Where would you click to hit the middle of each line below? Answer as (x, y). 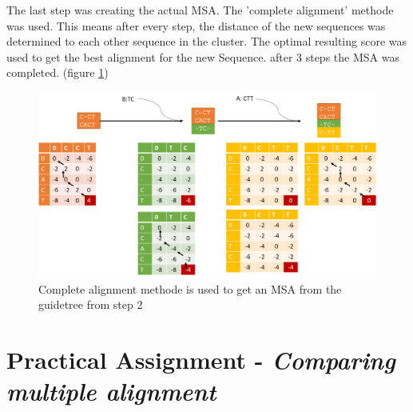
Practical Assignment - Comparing (201, 360)
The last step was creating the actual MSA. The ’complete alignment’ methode (200, 10)
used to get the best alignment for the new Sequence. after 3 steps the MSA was (203, 56)
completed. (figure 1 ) (58, 72)
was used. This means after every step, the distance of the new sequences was (196, 25)
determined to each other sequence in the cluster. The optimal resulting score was (207, 41)
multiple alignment (111, 391)
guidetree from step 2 (91, 304)
